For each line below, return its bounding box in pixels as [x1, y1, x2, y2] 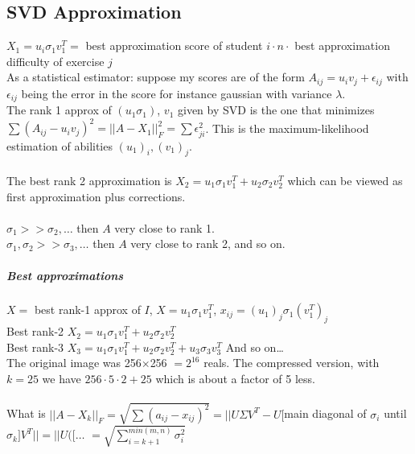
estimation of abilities [6, 137, 113, 154]
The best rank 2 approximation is [6, 171, 172, 188]
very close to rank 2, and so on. [130, 235, 286, 252]
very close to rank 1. [114, 219, 215, 236]
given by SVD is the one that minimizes [177, 101, 375, 118]
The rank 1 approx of [6, 101, 112, 118]
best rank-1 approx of [34, 301, 141, 318]
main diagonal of [284, 405, 367, 422]
